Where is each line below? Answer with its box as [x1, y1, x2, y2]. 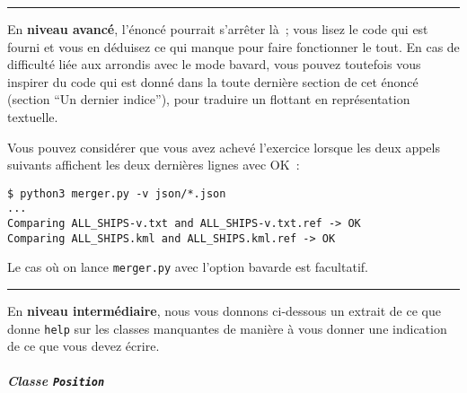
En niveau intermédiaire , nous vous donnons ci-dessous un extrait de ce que [7, 301, 441, 320]
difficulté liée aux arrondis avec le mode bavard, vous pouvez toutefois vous [7, 55, 421, 74]
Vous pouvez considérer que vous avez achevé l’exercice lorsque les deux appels [7, 137, 440, 156]
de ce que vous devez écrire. [7, 336, 160, 355]
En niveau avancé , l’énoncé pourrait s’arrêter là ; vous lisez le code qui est [7, 20, 428, 38]
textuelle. [7, 107, 58, 126]
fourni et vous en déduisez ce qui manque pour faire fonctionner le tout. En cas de [7, 37, 460, 56]
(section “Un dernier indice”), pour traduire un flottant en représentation [7, 90, 410, 109]
